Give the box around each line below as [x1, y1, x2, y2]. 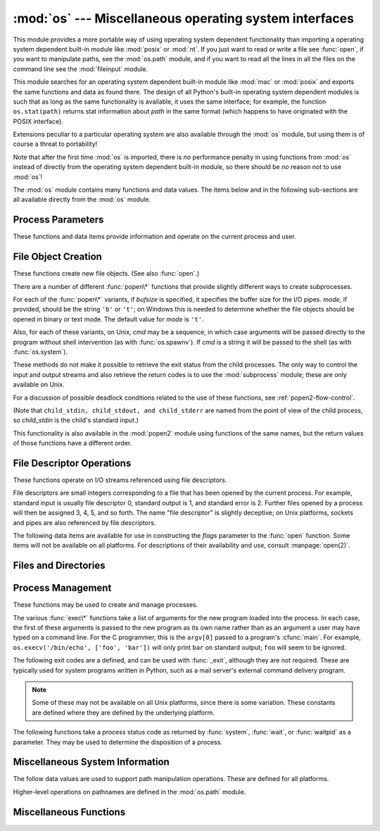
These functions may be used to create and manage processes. [13, 601, 198, 609]
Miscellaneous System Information [13, 756, 170, 768]
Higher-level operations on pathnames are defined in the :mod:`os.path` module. [13, 787, 246, 796]
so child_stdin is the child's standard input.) [13, 416, 139, 424]
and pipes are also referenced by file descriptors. [13, 518, 156, 527]
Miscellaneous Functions [13, 806, 126, 818]
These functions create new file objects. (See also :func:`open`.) [13, 269, 200, 278]
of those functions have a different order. [13, 439, 132, 448]
